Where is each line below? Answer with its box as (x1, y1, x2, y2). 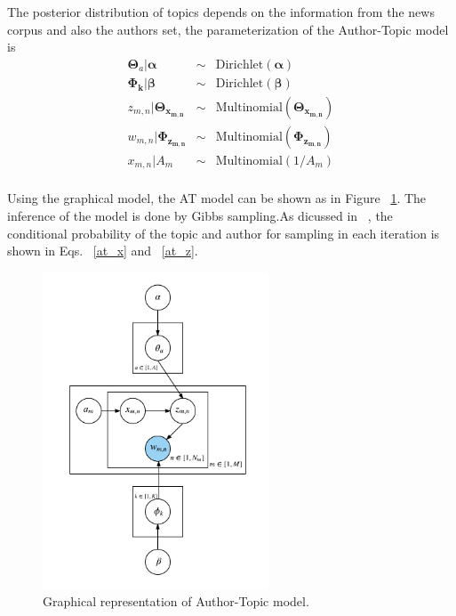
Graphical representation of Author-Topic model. (43, 592, 309, 611)
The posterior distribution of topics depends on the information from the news (7, 3, 435, 20)
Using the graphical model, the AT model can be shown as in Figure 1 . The (7, 189, 427, 207)
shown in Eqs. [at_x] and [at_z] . (7, 241, 198, 260)
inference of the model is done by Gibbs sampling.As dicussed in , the (7, 207, 393, 225)
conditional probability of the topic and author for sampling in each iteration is (7, 223, 440, 242)
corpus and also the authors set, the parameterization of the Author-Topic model (7, 20, 449, 38)
